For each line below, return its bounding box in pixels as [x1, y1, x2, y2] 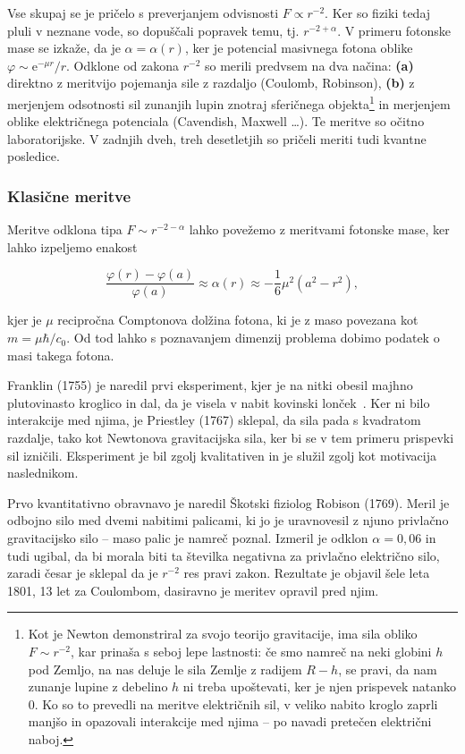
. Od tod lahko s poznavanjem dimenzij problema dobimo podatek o [66, 328, 440, 347]
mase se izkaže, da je [7, 38, 121, 57]
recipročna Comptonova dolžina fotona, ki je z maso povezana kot [57, 310, 418, 329]
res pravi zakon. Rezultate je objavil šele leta [183, 563, 430, 582]
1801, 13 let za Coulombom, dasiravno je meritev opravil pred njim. [7, 580, 379, 599]
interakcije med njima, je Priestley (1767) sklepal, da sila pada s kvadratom [7, 411, 421, 429]
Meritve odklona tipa [7, 220, 123, 239]
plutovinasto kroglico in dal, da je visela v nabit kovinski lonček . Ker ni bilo [7, 393, 430, 411]
